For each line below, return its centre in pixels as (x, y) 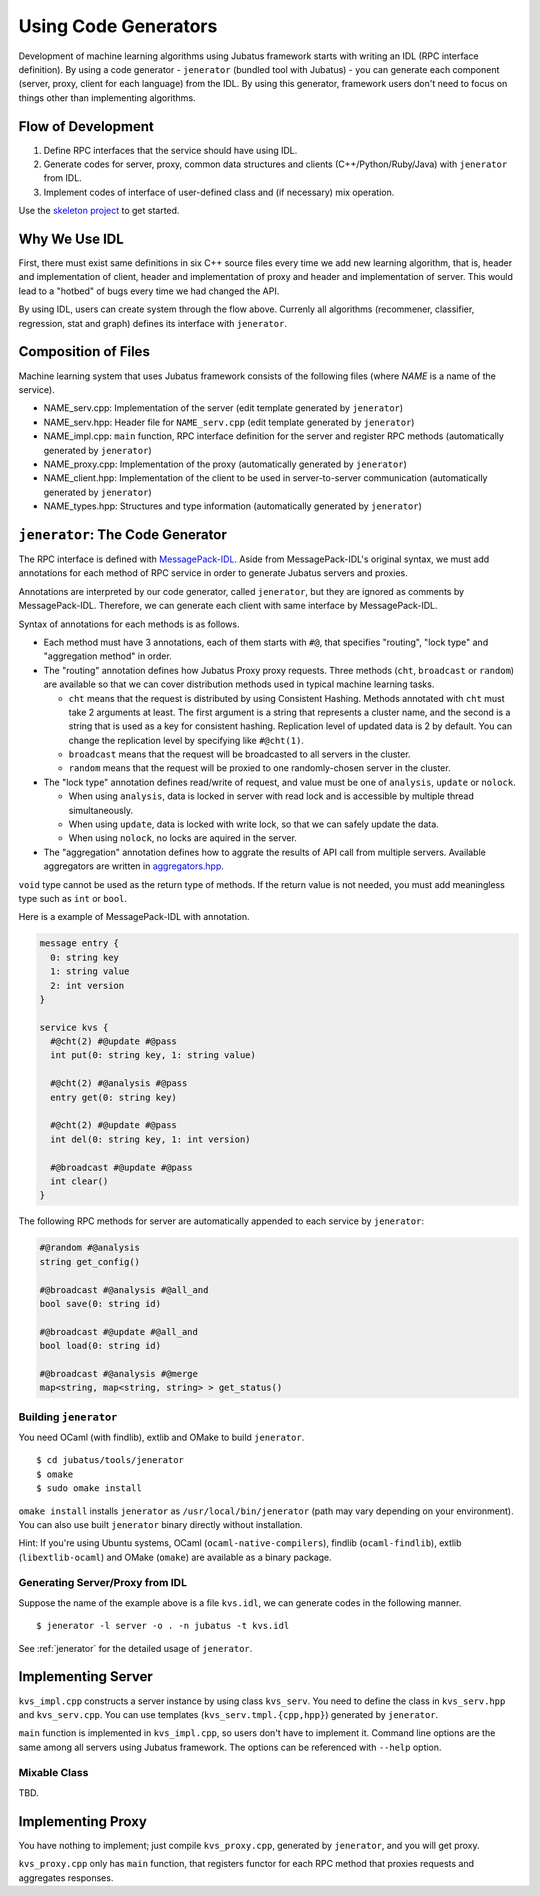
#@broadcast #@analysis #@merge (119, 1373)
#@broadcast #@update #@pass (122, 1167)
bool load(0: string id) (100, 1346)
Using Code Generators (118, 26)
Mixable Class (53, 1773)
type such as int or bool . (73, 898)
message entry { (79, 943)
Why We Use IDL (71, 239)
